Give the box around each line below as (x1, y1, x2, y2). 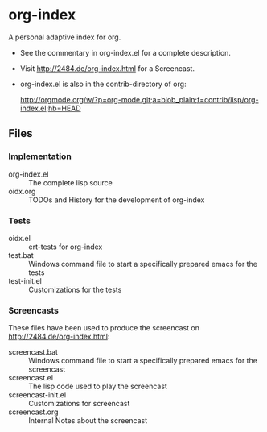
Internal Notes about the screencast (28, 416, 148, 426)
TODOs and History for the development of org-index (28, 195, 205, 205)
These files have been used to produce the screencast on (8, 323, 199, 333)
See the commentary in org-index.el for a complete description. (19, 48, 232, 57)
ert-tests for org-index (28, 242, 103, 251)
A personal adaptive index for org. (8, 32, 121, 42)
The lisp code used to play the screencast (28, 381, 167, 392)
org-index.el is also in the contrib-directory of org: (19, 79, 187, 89)
